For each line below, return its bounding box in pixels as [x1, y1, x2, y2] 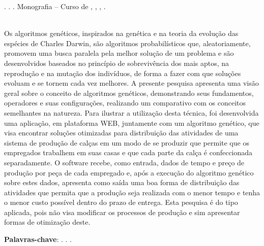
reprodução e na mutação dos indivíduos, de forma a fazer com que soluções [4, 67, 241, 78]
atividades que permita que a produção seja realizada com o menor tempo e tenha [4, 187, 260, 197]
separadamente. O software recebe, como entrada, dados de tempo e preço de [4, 157, 245, 167]
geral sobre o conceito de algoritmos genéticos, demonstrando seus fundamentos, [4, 87, 254, 98]
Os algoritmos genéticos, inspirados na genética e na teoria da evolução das [4, 28, 239, 39]
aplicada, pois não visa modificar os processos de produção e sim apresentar [4, 206, 240, 217]
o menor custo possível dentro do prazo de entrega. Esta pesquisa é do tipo [4, 197, 238, 207]
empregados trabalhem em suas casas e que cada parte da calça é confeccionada [4, 147, 253, 158]
